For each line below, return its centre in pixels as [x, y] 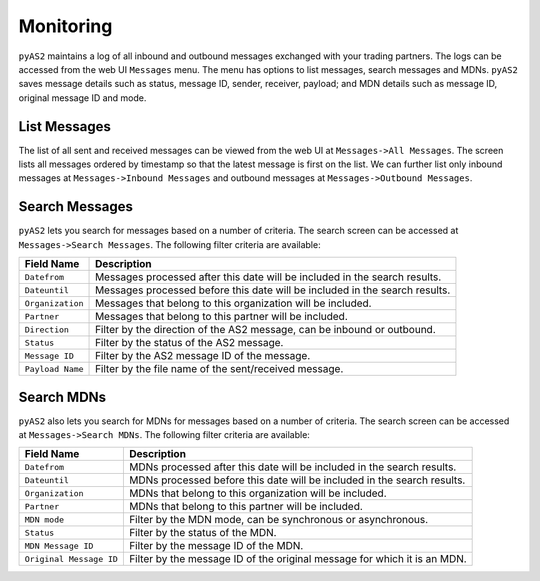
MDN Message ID [59, 545]
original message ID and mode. [82, 97]
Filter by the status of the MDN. [202, 533]
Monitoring [65, 26]
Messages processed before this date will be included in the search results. [273, 290]
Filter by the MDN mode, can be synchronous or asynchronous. [278, 520]
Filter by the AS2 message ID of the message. [203, 356]
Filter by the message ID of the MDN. [216, 546]
